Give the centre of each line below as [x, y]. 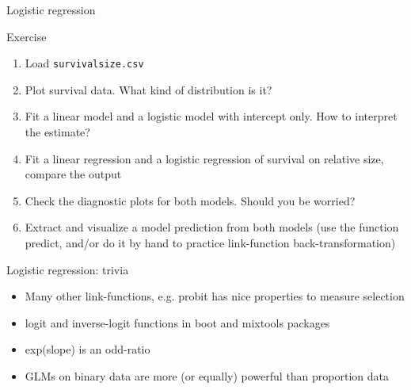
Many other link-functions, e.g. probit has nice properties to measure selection [215, 296]
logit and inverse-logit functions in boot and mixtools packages [177, 322]
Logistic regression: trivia [68, 269]
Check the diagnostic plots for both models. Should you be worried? [190, 200]
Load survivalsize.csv [84, 63]
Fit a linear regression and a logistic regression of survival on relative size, [204, 158]
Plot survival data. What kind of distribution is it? [148, 89]
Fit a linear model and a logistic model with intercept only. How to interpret [211, 116]
